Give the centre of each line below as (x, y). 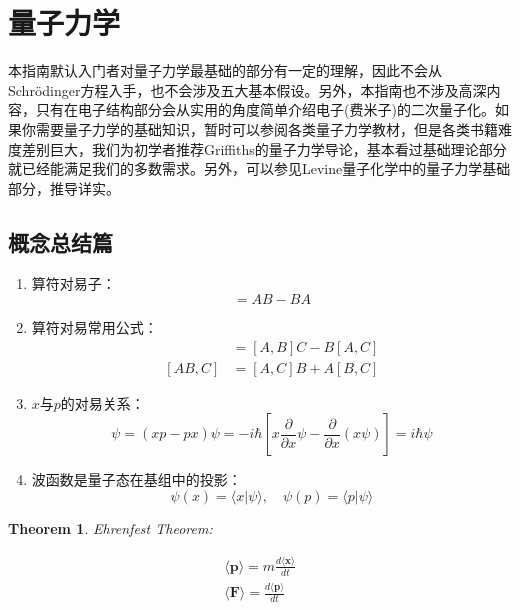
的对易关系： (102, 402)
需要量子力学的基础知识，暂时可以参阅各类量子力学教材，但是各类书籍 (266, 128)
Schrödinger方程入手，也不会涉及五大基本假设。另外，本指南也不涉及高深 (247, 89)
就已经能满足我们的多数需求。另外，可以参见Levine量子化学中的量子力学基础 (259, 168)
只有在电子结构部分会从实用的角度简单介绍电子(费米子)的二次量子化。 (265, 109)
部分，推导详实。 (64, 187)
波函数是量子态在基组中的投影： (136, 479)
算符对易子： (73, 283)
